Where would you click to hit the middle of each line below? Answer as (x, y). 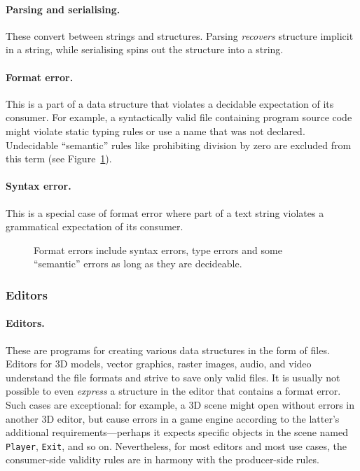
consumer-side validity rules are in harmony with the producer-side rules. (162, 459)
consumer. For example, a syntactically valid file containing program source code (179, 117)
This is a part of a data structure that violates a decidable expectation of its (170, 103)
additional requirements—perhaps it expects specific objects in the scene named (177, 432)
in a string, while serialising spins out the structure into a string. (145, 49)
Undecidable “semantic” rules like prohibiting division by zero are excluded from (179, 145)
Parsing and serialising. (63, 9)
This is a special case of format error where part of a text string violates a (165, 212)
